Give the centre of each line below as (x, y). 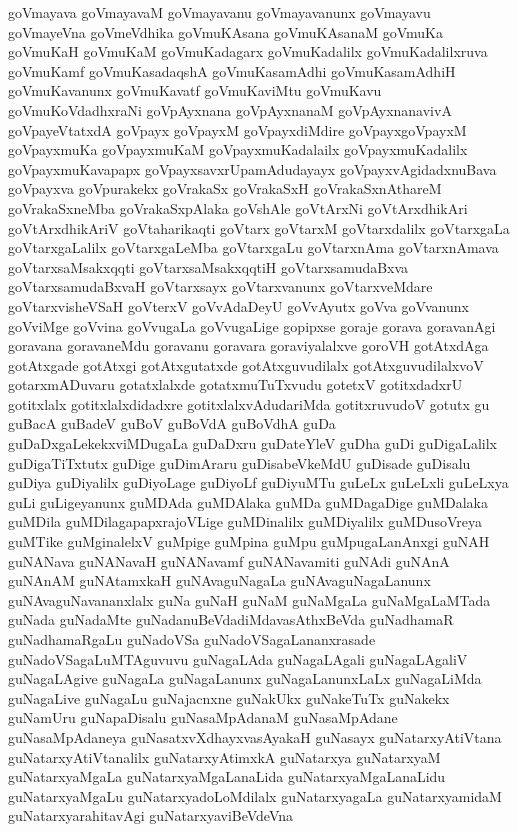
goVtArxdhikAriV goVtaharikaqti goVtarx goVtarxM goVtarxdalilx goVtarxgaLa (259, 227)
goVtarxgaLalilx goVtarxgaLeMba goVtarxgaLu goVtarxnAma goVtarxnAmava (253, 247)
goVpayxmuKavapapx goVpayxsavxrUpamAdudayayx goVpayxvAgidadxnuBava (252, 168)
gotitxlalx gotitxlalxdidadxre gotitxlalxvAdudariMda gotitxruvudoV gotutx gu (249, 403)
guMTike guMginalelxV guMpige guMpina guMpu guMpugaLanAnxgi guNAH (249, 541)
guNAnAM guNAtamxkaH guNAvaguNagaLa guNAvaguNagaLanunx (219, 580)
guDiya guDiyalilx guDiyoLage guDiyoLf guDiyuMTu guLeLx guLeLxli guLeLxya (258, 482)
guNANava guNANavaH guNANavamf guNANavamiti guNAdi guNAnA (229, 560)
